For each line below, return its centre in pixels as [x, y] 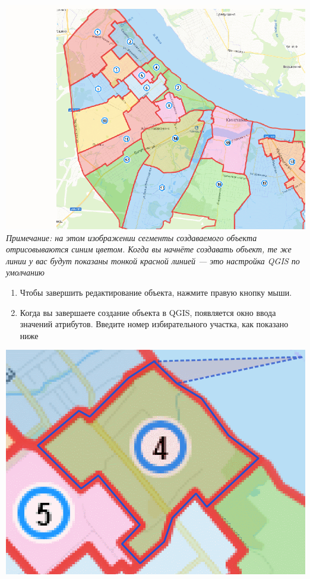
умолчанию [25, 272]
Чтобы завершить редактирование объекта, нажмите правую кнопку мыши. [156, 292]
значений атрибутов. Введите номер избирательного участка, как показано [154, 324]
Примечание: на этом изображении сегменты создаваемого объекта [132, 237]
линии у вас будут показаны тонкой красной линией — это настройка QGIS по [153, 260]
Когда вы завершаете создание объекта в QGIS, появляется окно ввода [148, 312]
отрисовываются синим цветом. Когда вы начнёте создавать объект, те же [149, 249]
